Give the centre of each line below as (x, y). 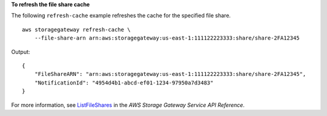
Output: (21, 52)
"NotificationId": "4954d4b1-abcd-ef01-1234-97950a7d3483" (124, 83)
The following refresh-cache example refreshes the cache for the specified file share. (121, 16)
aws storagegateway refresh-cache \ (76, 29)
